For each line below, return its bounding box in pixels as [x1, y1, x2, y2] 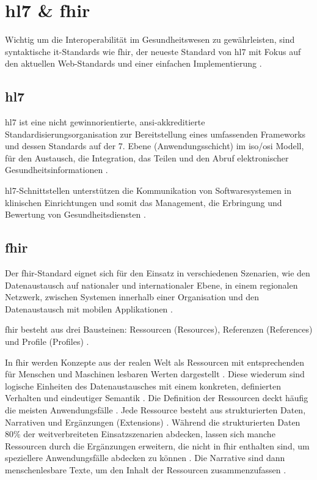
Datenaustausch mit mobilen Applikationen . [5, 302, 173, 315]
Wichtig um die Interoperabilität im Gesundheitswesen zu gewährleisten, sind [5, 33, 295, 46]
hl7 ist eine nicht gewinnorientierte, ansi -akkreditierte [5, 116, 205, 128]
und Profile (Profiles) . [5, 335, 89, 348]
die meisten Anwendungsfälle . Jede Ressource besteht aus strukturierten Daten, [5, 404, 306, 416]
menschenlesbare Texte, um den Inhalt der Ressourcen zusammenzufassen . [5, 463, 286, 476]
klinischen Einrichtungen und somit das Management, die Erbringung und [5, 196, 282, 209]
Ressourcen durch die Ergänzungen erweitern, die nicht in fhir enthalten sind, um [5, 439, 310, 452]
